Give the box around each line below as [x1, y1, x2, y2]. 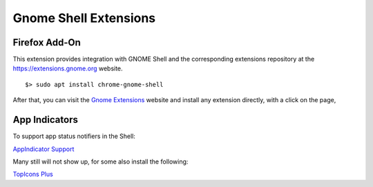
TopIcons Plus [12, 170, 53, 179]
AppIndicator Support [12, 145, 75, 153]
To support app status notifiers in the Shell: [12, 132, 136, 141]
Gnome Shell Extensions [12, 10, 156, 26]
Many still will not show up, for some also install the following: [12, 157, 189, 166]
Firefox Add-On [12, 37, 81, 48]
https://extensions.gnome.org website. [12, 64, 124, 72]
